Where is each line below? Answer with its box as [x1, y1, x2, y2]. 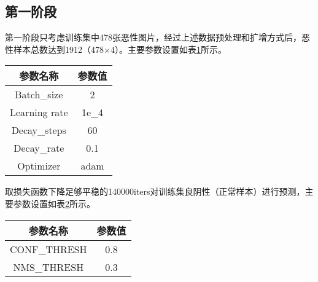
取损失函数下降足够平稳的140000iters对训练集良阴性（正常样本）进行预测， [5, 185, 305, 198]
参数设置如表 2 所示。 [13, 197, 95, 210]
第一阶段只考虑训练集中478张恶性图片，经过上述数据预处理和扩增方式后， [5, 31, 301, 44]
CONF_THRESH [10, 241, 87, 256]
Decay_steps [11, 123, 66, 138]
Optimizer [17, 159, 61, 173]
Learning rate [10, 105, 68, 120]
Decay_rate [14, 141, 64, 155]
